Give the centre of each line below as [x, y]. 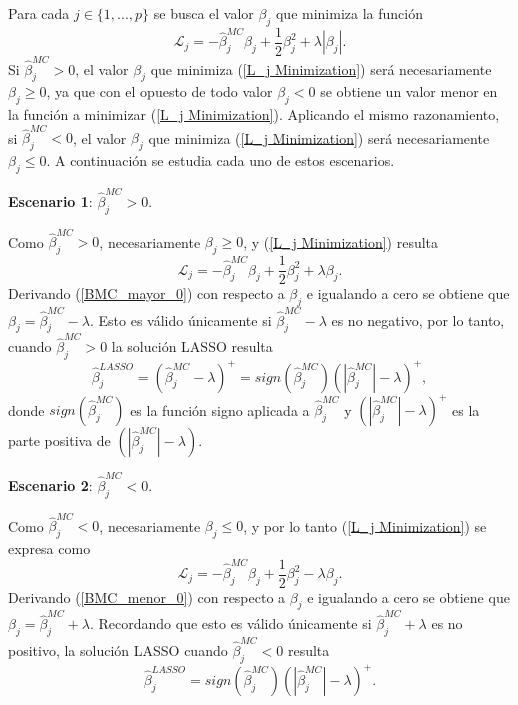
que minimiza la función [349, 13]
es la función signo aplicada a [220, 409]
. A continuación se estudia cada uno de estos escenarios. [220, 160]
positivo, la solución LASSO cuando [118, 649]
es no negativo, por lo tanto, [418, 319]
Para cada [39, 13]
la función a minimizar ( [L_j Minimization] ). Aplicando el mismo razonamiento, [254, 114]
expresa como [49, 548]
